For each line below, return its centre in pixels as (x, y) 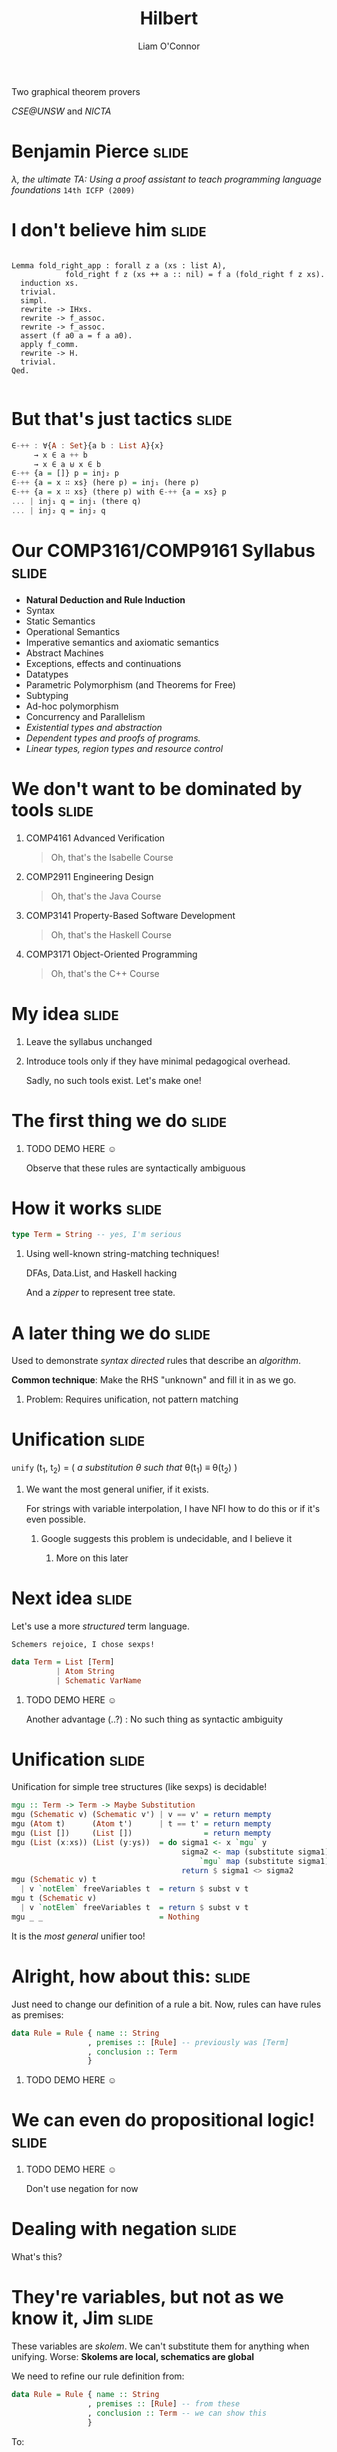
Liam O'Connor (169, 46)
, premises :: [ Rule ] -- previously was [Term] (188, 2042)
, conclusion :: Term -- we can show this (177, 2413)
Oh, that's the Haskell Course (111, 934)
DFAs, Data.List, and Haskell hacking (101, 1273)
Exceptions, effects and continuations (103, 663)
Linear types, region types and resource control (124, 748)
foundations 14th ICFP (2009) (73, 189)
